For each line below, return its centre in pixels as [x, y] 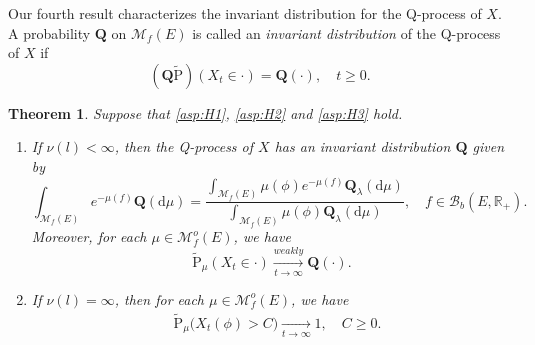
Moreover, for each [89, 236]
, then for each [159, 298]
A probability [49, 32]
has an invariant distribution [362, 146]
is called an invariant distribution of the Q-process [346, 32]
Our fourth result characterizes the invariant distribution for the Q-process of [245, 13]
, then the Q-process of [184, 146]
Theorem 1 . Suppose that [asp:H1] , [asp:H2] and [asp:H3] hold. [205, 112]
